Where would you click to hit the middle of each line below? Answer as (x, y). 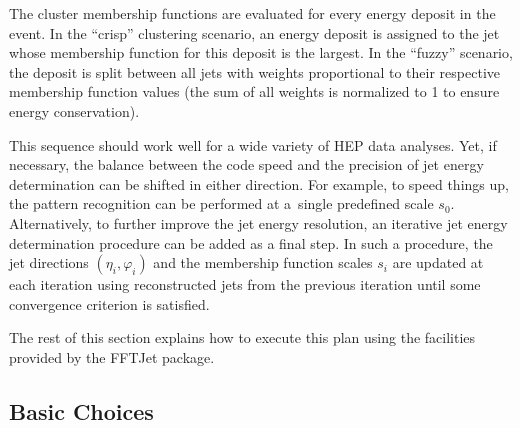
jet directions (49, 262)
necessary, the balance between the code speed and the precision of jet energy (246, 164)
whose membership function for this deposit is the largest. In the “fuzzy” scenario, (261, 52)
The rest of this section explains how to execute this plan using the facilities (242, 337)
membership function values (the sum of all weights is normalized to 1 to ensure (254, 91)
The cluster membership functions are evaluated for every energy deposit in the (252, 13)
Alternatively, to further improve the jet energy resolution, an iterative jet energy (258, 222)
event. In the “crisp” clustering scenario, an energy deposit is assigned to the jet (254, 32)
